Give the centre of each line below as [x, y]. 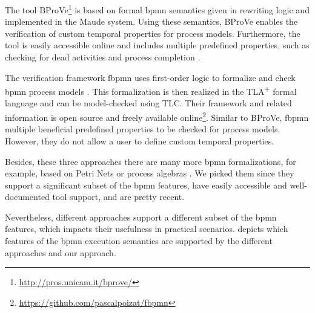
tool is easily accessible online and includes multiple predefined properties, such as [157, 45]
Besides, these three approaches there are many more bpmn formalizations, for [151, 161]
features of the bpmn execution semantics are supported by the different [139, 241]
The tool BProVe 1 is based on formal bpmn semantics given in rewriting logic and [157, 9]
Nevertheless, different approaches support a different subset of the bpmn [141, 217]
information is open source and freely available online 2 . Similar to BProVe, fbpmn [157, 116]
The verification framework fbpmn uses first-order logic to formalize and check [150, 77]
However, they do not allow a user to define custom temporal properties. [140, 140]
